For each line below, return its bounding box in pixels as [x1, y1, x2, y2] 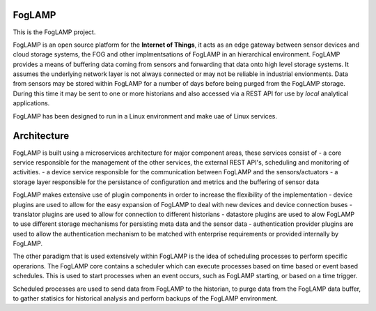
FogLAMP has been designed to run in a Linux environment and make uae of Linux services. [13, 112, 278, 120]
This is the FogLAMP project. [13, 28, 96, 36]
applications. [13, 99, 50, 107]
